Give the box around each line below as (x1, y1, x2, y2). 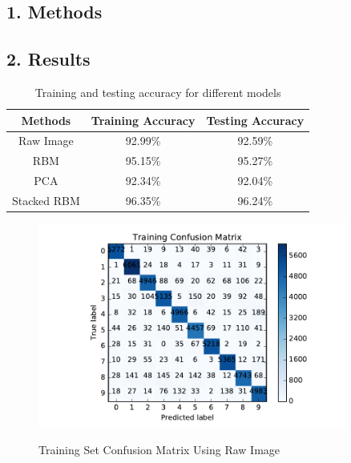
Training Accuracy (91, 111, 196, 128)
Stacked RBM (12, 191, 80, 208)
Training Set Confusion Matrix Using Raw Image (38, 441, 280, 458)
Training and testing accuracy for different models (34, 83, 281, 100)
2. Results (6, 46, 91, 71)
